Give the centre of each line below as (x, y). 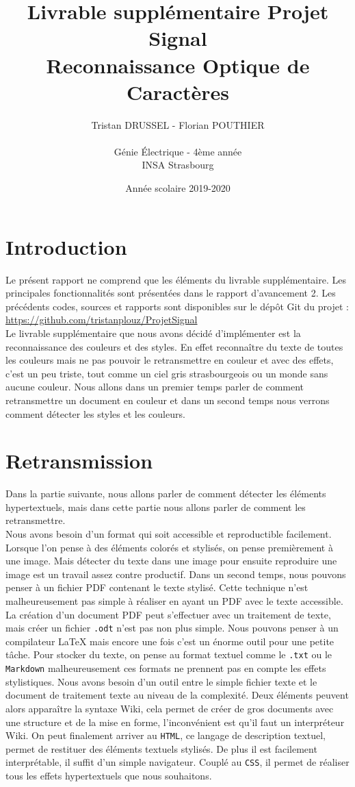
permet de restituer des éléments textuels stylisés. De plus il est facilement (161, 748)
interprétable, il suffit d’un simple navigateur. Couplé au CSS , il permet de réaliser (177, 762)
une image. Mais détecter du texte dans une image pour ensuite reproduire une (171, 561)
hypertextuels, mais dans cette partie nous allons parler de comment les (156, 507)
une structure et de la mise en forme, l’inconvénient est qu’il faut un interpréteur (175, 722)
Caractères (178, 91)
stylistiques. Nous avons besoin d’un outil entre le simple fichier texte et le (161, 681)
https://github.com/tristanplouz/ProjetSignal (102, 320)
